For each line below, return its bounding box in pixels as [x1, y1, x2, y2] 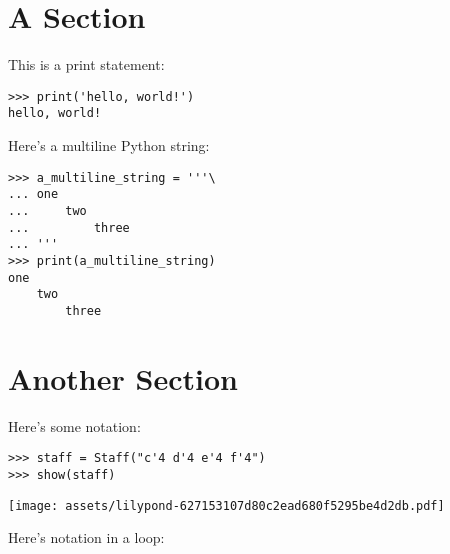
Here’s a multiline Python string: [8, 135, 210, 156]
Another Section [8, 357, 238, 398]
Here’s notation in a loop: [8, 527, 165, 548]
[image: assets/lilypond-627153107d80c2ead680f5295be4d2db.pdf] [8, 498, 445, 513]
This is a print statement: [8, 54, 165, 75]
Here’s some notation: [8, 415, 141, 436]
